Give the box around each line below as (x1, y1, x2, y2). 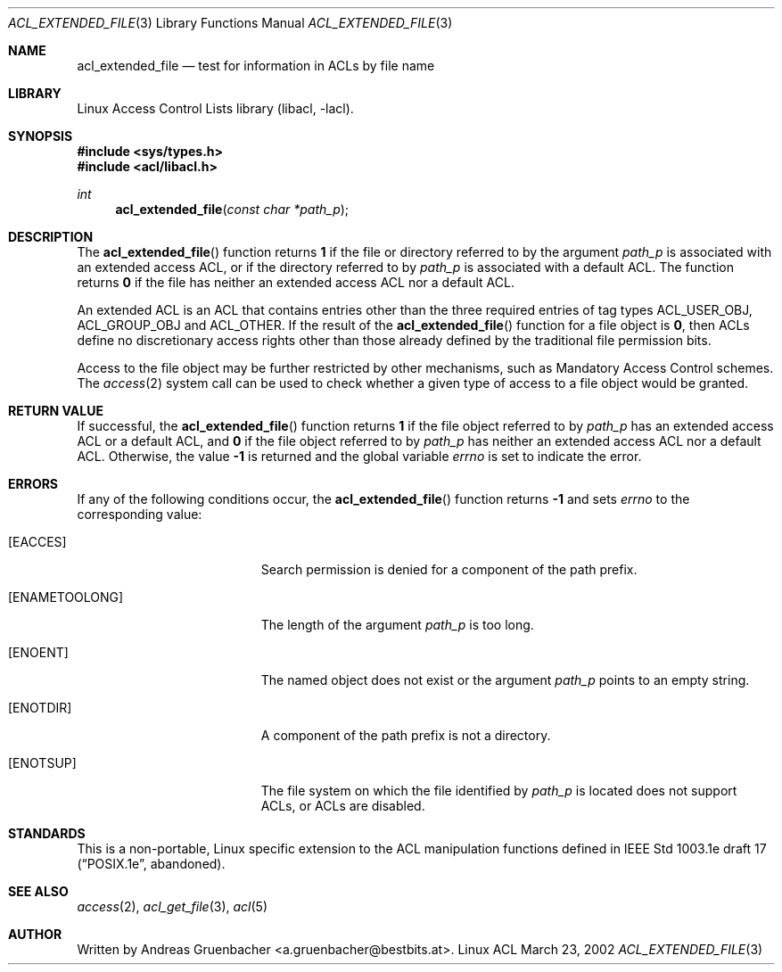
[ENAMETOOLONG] (8, 589, 124, 605)
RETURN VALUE (8, 403, 103, 418)
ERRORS (8, 476, 59, 491)
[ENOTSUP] (8, 755, 77, 770)
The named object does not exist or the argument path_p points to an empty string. (260, 672, 750, 688)
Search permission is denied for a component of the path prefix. (260, 562, 638, 577)
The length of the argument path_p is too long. (260, 617, 534, 632)
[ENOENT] (8, 645, 69, 660)
